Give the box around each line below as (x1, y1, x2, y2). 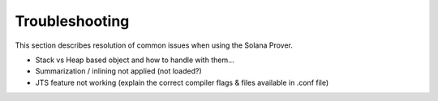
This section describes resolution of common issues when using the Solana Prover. (15, 40, 294, 50)
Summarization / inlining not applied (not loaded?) (35, 66, 202, 76)
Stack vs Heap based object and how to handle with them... (35, 55, 234, 65)
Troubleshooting (15, 12, 130, 30)
